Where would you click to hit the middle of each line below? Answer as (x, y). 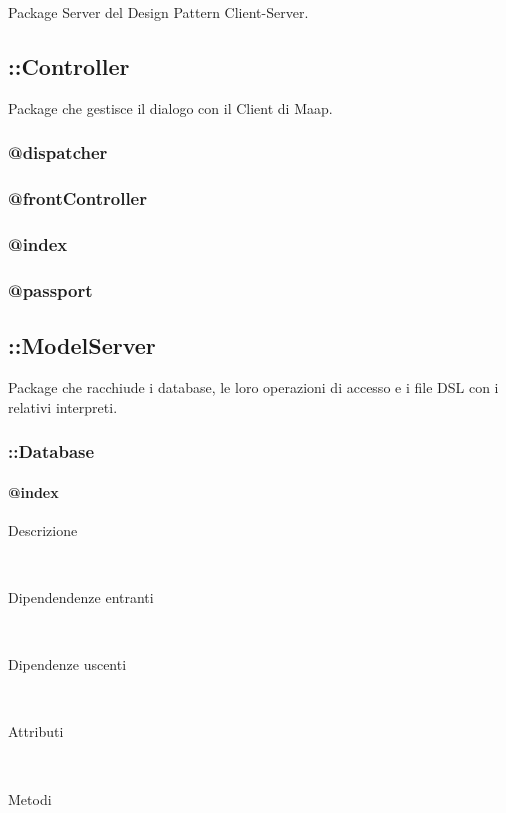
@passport (50, 289)
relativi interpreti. (63, 406)
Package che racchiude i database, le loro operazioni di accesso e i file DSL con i (253, 386)
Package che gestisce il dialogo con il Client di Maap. (170, 107)
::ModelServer (82, 345)
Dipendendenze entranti (81, 596)
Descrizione (43, 529)
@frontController (77, 198)
